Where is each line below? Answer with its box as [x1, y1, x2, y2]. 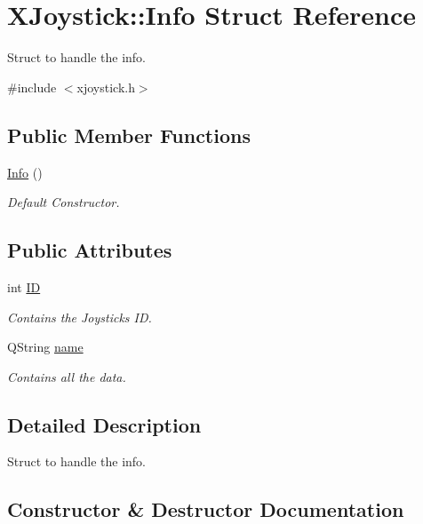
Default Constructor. [7, 193, 120, 211]
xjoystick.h [76, 77, 135, 96]
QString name [7, 337, 84, 356]
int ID [7, 277, 41, 296]
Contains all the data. [7, 367, 126, 385]
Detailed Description [7, 410, 202, 438]
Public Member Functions [7, 121, 251, 148]
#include [7, 77, 57, 96]
